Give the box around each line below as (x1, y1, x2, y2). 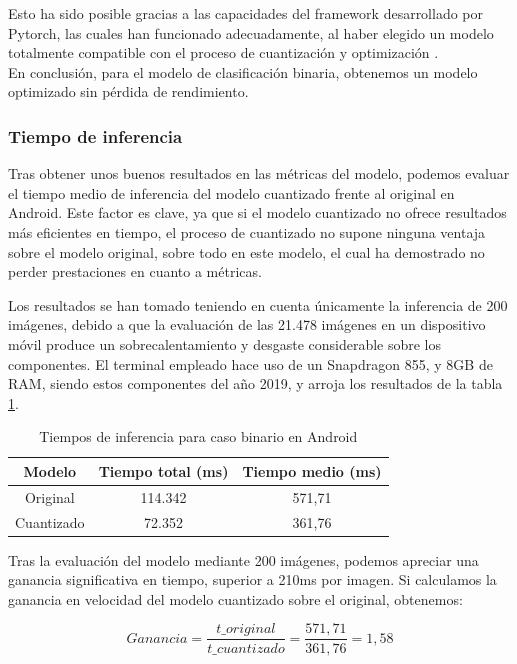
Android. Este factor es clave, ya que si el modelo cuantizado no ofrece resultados (8, 202, 507, 223)
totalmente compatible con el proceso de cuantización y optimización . (8, 42, 439, 63)
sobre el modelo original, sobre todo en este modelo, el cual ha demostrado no (8, 241, 485, 262)
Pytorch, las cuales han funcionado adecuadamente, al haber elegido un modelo (8, 22, 494, 43)
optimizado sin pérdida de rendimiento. (8, 81, 249, 102)
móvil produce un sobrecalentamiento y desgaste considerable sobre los (8, 333, 442, 354)
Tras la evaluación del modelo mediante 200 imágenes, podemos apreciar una (8, 549, 479, 570)
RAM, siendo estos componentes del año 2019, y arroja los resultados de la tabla (8, 373, 503, 394)
